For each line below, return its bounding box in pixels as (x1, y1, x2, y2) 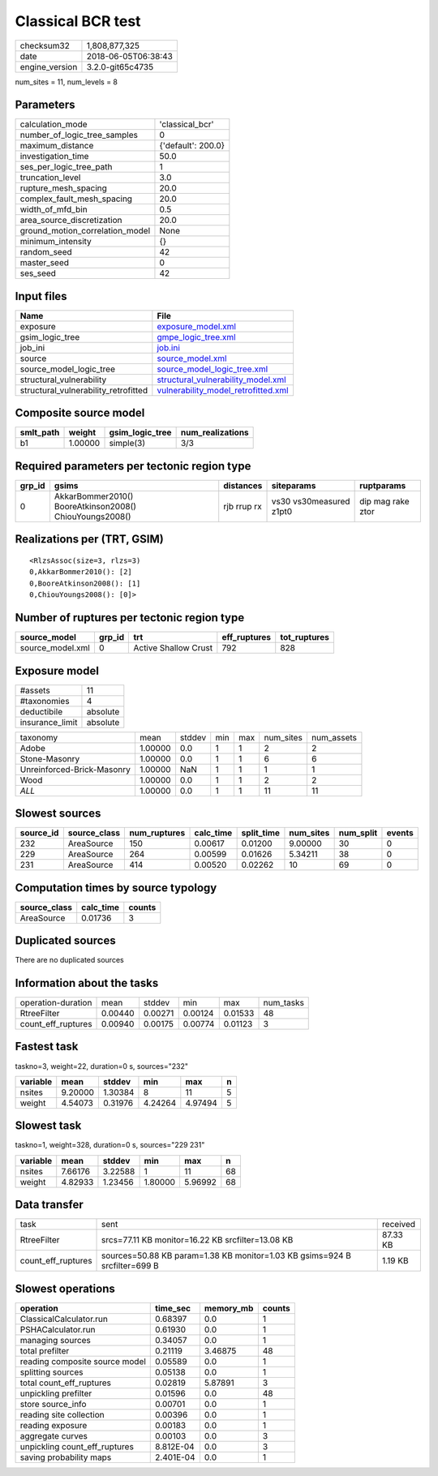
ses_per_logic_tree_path (19, 161, 113, 173)
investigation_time (19, 151, 89, 162)
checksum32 (19, 40, 71, 51)
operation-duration (19, 998, 92, 1009)
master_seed (19, 257, 69, 268)
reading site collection (19, 1409, 105, 1420)
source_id (19, 827, 59, 839)
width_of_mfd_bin (19, 204, 88, 215)
